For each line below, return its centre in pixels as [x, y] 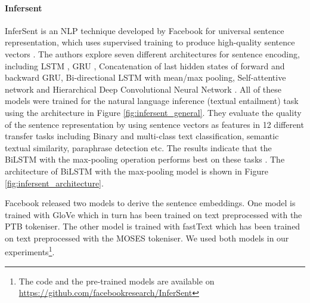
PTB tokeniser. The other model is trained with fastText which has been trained [153, 226]
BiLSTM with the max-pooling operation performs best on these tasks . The [145, 159]
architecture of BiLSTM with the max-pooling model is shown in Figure [137, 171]
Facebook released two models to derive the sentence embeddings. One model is [150, 203]
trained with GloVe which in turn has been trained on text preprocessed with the [154, 214]
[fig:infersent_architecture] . [54, 183]
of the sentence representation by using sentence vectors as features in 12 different [154, 124]
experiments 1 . [30, 251]
